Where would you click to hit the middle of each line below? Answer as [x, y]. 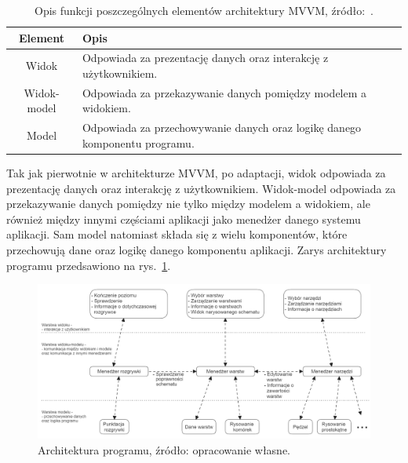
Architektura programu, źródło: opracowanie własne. [164, 449]
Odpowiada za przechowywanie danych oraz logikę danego [222, 128]
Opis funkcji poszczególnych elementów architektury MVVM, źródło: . [204, 10]
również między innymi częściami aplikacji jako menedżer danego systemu [184, 219]
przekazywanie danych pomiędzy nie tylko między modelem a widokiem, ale [188, 204]
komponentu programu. [138, 142]
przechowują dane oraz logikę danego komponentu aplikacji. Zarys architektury [197, 249]
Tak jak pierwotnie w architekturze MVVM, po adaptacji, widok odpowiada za [196, 173]
